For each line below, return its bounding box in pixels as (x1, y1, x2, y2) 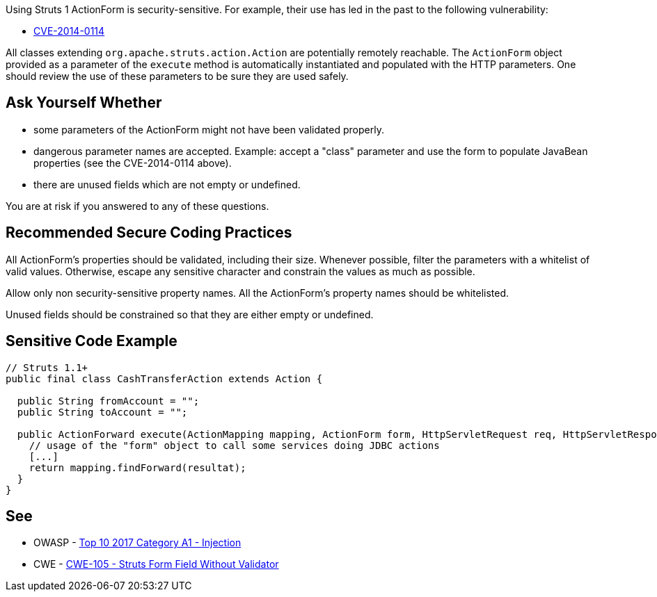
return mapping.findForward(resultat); (29, 461, 246, 473)
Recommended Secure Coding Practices (6, 224, 292, 242)
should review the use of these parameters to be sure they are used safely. (6, 70, 349, 82)
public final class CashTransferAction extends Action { (6, 373, 323, 384)
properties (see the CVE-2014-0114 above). (33, 156, 232, 169)
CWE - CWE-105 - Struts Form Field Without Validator (33, 558, 279, 571)
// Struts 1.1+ (6, 361, 88, 373)
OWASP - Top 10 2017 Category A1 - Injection (33, 537, 242, 549)
